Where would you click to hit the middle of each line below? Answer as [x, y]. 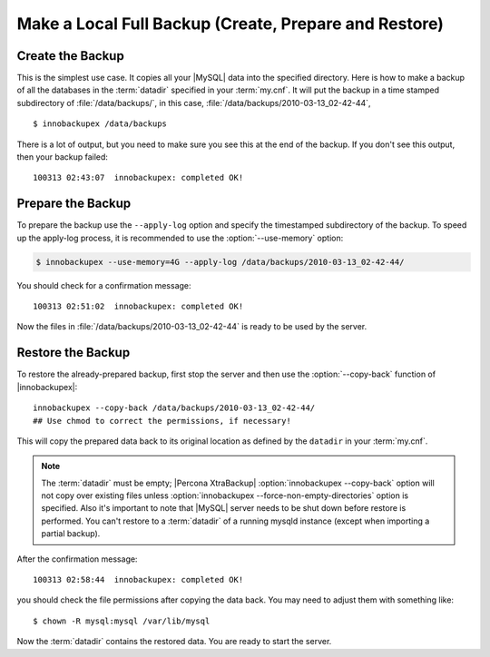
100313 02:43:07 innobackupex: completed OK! [138, 178]
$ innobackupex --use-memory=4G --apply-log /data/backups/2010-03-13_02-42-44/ [220, 262]
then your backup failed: [63, 157]
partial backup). [71, 534]
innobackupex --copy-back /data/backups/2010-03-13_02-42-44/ [174, 408]
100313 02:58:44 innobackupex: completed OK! [138, 580]
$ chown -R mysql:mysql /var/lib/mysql [122, 621]
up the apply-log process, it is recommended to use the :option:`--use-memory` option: [180, 238]
